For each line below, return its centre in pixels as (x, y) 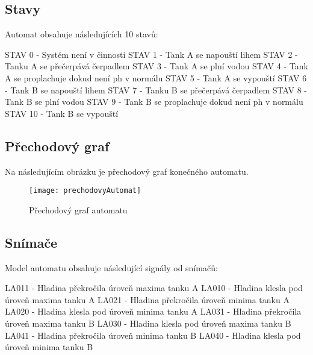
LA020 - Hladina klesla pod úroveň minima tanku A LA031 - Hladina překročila (153, 311)
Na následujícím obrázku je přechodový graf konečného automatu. (127, 171)
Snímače (31, 242)
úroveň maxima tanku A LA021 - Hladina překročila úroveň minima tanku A (147, 299)
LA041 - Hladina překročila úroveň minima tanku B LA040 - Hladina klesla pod (153, 335)
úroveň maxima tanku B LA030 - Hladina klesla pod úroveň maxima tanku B (148, 323)
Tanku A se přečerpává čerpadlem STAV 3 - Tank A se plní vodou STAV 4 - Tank (156, 66)
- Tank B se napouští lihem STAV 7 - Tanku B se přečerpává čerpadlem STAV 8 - (156, 90)
